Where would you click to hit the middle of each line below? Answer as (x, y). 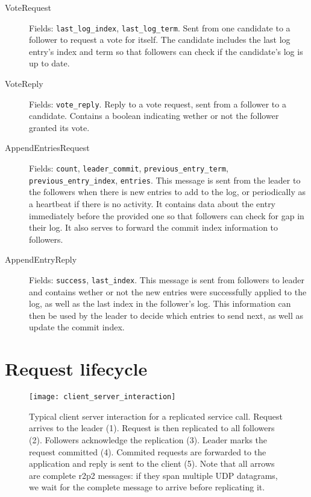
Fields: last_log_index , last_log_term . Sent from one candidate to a (160, 27)
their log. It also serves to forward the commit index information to (154, 227)
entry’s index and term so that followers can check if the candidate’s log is (166, 51)
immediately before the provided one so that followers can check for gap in (167, 215)
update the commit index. (77, 327)
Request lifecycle (76, 369)
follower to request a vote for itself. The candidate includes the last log (160, 40)
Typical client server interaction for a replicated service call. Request (156, 416)
